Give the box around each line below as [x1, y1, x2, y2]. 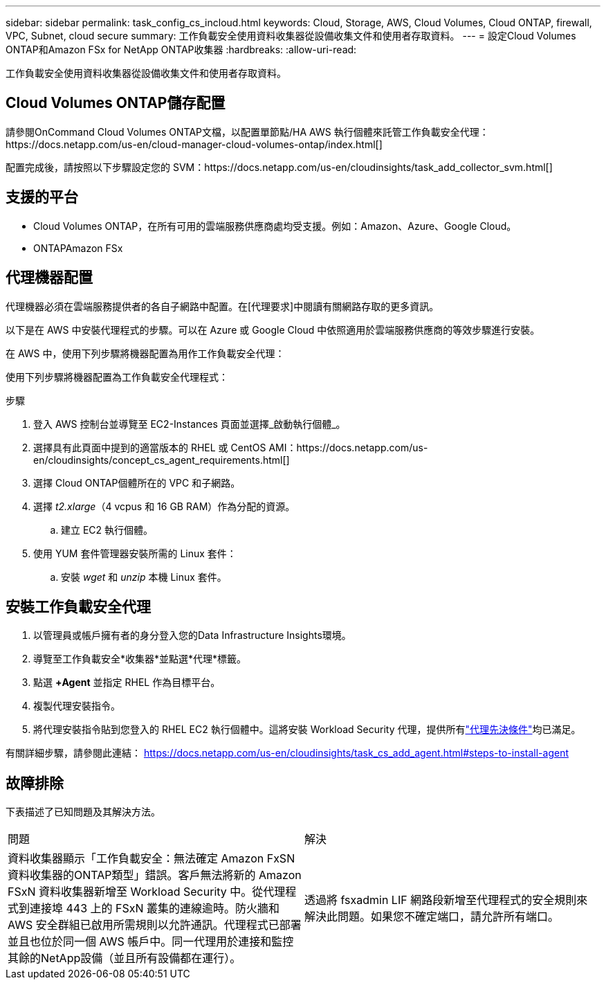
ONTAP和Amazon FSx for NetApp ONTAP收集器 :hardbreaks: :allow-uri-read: [6, 44, 357, 55]
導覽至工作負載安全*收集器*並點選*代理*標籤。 [33, 653, 247, 665]
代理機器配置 [6, 269, 93, 287]
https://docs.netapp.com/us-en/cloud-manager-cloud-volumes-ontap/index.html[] [6, 138, 383, 150]
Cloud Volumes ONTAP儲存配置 [6, 94, 226, 112]
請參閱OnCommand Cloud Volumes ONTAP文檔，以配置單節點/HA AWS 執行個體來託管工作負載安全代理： [6, 125, 489, 138]
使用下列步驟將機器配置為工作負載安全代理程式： [6, 370, 228, 383]
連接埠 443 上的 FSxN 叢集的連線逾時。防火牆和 [30, 901, 280, 916]
